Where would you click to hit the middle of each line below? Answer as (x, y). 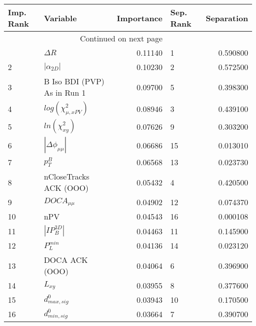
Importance (140, 18)
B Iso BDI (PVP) (74, 81)
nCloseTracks (67, 176)
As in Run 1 (65, 92)
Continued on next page (121, 38)
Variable (60, 18)
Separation (227, 18)
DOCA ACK (66, 260)
